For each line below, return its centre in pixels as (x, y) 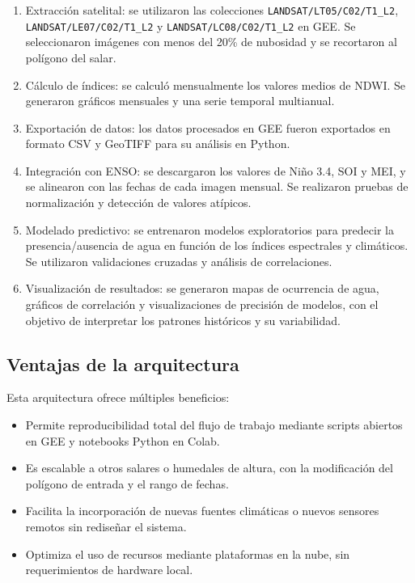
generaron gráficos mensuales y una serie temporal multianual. (180, 101)
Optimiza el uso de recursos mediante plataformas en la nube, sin (188, 553)
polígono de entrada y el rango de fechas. (127, 483)
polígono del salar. (71, 57)
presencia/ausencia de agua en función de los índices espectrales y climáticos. (217, 245)
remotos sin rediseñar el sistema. (106, 526)
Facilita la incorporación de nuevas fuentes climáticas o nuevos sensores (202, 511)
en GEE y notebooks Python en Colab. (123, 440)
